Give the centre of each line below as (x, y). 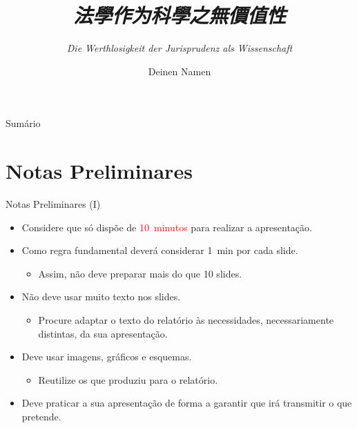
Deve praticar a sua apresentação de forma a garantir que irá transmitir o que (187, 403)
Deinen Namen (180, 71)
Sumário (23, 123)
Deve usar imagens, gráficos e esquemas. (107, 357)
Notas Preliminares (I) (53, 204)
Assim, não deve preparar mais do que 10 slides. (140, 273)
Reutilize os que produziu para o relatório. (128, 379)
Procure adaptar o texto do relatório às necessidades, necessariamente (186, 320)
